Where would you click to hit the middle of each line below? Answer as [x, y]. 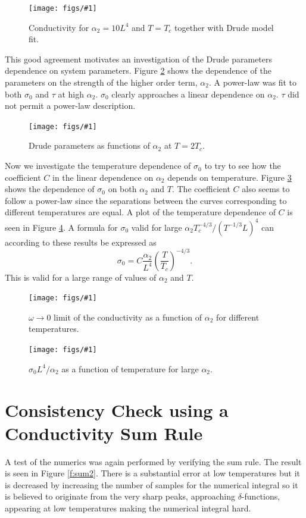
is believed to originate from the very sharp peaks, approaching [120, 496]
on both [122, 189]
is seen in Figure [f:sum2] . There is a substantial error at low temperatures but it [153, 473]
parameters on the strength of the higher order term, [101, 82]
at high [71, 94]
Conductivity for [59, 27]
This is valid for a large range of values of [81, 277]
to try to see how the [243, 166]
